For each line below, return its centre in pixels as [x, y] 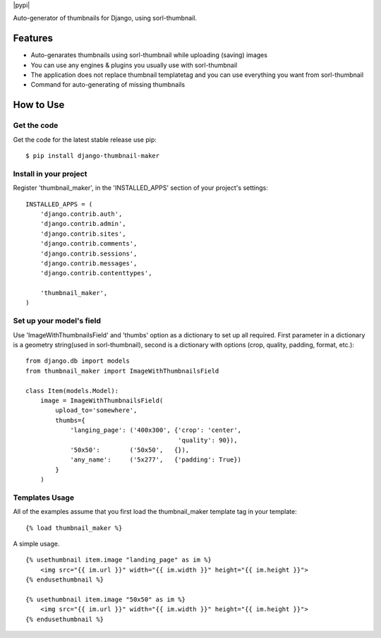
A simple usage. [36, 543]
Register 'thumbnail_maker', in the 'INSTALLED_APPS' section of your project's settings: [140, 188]
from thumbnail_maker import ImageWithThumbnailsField [122, 371]
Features [33, 38]
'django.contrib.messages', [89, 263]
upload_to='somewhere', [96, 410]
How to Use [39, 105]
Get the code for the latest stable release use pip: [85, 139]
